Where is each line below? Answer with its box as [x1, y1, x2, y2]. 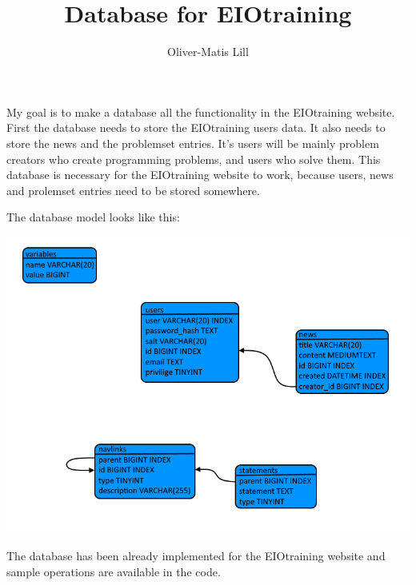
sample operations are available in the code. [6, 563, 221, 579]
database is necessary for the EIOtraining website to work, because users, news [6, 166, 394, 183]
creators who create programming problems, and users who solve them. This [6, 150, 381, 167]
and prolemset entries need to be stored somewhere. [6, 181, 260, 198]
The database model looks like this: [6, 209, 180, 225]
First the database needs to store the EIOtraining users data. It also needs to [6, 119, 386, 136]
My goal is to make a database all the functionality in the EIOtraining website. [6, 103, 395, 120]
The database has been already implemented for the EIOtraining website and [6, 547, 386, 563]
